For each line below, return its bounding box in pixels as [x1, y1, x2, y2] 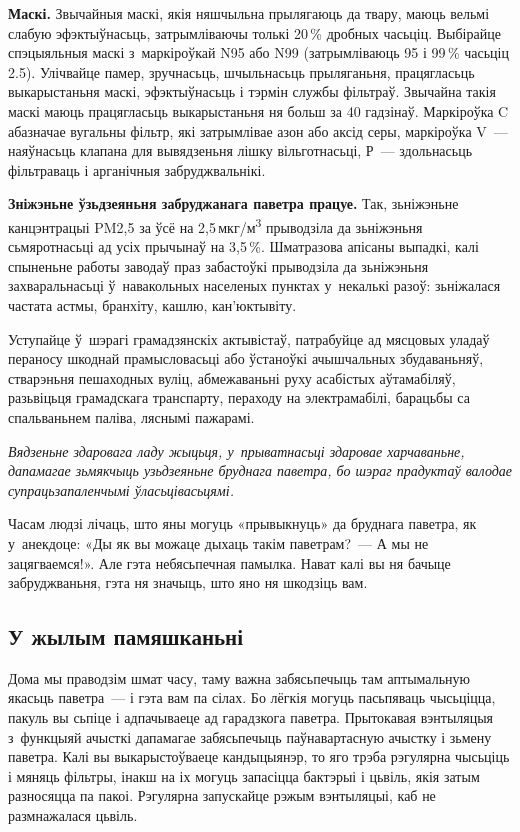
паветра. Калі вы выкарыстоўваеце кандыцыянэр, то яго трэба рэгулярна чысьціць [8, 746, 510, 767]
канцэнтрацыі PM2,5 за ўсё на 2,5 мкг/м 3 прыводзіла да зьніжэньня [8, 213, 423, 237]
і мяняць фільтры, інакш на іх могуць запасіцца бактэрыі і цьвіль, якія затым [8, 765, 480, 786]
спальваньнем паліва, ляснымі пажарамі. [8, 406, 255, 427]
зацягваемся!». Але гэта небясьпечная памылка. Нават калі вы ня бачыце [8, 552, 451, 573]
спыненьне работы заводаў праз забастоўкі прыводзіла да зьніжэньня [8, 255, 429, 276]
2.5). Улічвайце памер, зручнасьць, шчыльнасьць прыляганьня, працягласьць [8, 61, 475, 82]
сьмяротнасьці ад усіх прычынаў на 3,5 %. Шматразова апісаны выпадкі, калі [8, 236, 479, 257]
